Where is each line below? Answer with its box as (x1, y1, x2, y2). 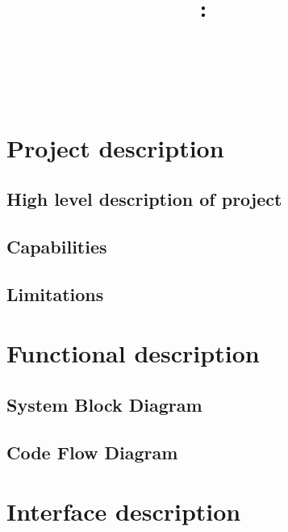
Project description (6, 131, 224, 164)
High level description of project (6, 186, 282, 212)
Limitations (6, 281, 104, 306)
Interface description (6, 495, 241, 528)
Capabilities (6, 234, 107, 259)
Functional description (6, 337, 260, 370)
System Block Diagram (6, 392, 202, 417)
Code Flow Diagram (6, 439, 178, 464)
